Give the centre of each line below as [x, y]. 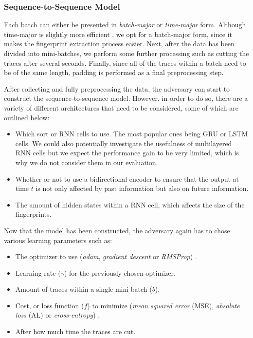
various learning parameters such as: [58, 240]
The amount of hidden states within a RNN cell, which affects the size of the [130, 204]
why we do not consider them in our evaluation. [87, 162]
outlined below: [27, 117]
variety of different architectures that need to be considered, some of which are [121, 107]
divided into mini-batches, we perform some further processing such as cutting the [126, 53]
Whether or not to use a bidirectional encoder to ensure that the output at [127, 178]
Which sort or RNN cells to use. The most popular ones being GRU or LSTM [132, 134]
